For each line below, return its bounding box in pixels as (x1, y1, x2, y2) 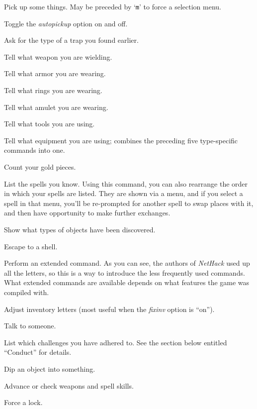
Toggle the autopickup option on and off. (4, 18, 128, 28)
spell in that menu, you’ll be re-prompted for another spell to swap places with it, (4, 198, 254, 208)
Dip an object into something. (4, 363, 95, 374)
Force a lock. (4, 397, 43, 408)
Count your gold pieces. (4, 162, 76, 172)
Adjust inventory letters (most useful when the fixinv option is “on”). (4, 304, 215, 314)
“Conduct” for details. (4, 347, 72, 357)
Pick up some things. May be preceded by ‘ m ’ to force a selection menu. (4, 1, 221, 11)
